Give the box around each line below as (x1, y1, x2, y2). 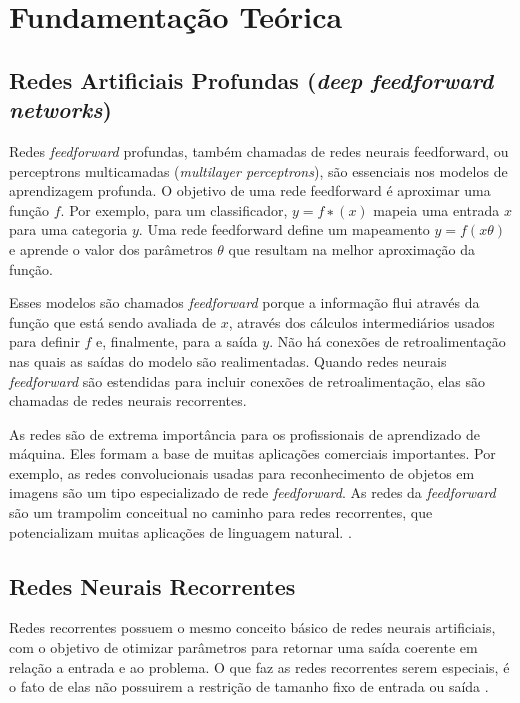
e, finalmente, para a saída (96, 331, 258, 352)
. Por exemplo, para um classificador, (60, 199, 288, 220)
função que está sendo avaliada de (9, 311, 217, 332)
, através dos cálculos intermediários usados (228, 311, 495, 332)
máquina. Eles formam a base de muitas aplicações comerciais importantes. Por (9, 443, 496, 464)
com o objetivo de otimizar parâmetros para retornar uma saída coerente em (9, 637, 478, 658)
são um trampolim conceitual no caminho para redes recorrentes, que (9, 502, 433, 523)
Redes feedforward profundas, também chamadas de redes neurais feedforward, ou (9, 140, 509, 161)
